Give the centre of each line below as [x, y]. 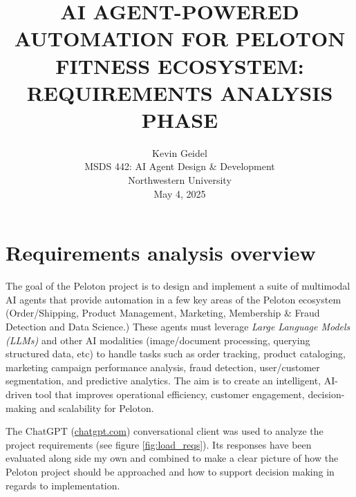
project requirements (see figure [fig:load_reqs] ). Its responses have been [159, 444]
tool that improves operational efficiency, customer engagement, [170, 394]
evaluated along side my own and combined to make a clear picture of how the [172, 458]
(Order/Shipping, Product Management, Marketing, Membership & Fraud [163, 313]
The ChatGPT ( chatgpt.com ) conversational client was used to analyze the [165, 431]
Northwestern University [180, 180]
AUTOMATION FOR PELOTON [180, 38]
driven [19, 394]
